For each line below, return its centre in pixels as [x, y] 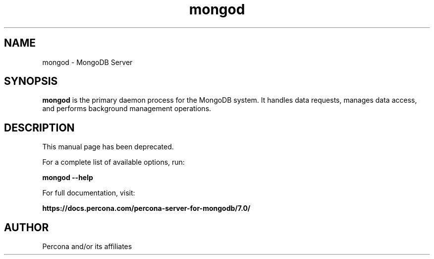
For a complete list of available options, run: [113, 162]
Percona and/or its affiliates [87, 247]
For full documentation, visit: [89, 193]
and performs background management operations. [127, 109]
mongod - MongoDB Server [87, 62]
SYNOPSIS [31, 81]
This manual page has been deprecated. [108, 147]
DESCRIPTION [39, 128]
